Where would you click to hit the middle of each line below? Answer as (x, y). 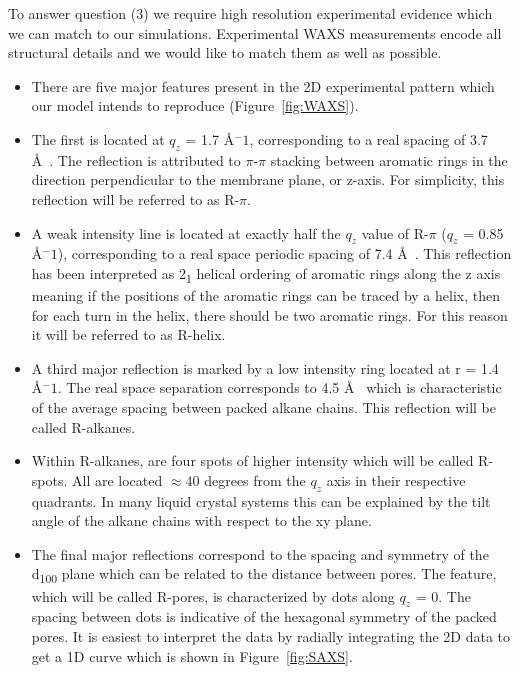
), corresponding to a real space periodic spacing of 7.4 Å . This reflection (284, 253)
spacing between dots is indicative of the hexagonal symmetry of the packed (264, 616)
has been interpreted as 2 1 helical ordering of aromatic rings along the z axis (266, 274)
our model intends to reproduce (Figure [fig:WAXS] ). (195, 105)
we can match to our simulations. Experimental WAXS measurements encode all (255, 32)
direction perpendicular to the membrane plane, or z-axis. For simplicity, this (268, 179)
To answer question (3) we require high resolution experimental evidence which (250, 13)
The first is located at (98, 138)
